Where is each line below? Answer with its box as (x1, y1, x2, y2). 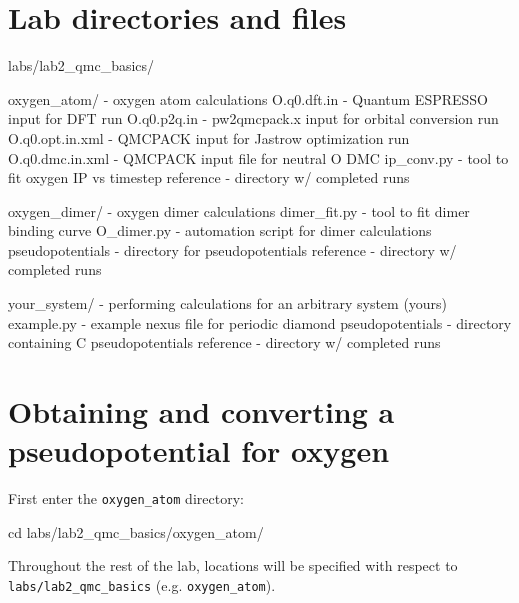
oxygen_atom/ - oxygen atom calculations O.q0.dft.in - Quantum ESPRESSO (8, 88, 489, 109)
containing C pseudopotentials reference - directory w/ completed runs (8, 332, 441, 353)
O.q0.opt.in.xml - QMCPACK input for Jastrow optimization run (8, 127, 410, 148)
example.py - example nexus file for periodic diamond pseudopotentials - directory (8, 312, 512, 333)
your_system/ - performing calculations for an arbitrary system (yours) (8, 293, 448, 314)
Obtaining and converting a (8, 391, 395, 432)
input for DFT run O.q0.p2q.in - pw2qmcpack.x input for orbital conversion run (8, 108, 499, 129)
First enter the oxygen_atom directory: (8, 488, 244, 509)
